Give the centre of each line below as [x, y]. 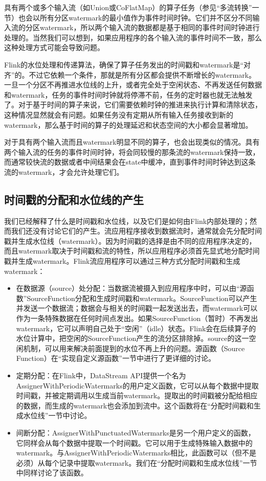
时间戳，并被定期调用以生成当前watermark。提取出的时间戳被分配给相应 [137, 395]
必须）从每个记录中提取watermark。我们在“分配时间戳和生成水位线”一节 [137, 462]
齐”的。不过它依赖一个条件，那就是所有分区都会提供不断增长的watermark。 [130, 74]
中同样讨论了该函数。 [52, 473]
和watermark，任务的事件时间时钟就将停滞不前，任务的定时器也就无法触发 [128, 94]
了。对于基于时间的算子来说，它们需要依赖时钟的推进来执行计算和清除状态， [133, 105]
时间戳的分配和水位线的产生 [74, 199]
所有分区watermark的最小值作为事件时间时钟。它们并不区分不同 [146, 17]
